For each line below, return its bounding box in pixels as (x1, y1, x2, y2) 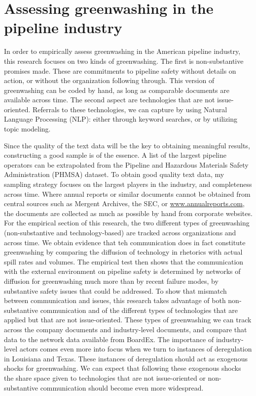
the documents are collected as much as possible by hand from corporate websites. (4, 208, 253, 218)
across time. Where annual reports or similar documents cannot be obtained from (4, 188, 251, 199)
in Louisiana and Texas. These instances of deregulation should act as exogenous (4, 353, 248, 363)
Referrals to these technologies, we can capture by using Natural (32, 104, 227, 114)
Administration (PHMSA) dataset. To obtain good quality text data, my (4, 169, 224, 179)
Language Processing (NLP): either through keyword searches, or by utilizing (4, 114, 238, 124)
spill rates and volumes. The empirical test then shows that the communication (4, 256, 244, 266)
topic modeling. (4, 124, 51, 134)
